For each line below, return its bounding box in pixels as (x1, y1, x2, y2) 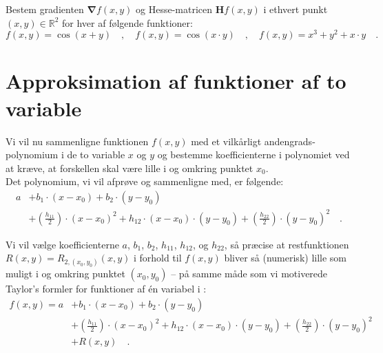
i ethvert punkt (263, 2, 328, 16)
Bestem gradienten (6, 2, 84, 16)
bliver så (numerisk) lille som (224, 250, 347, 265)
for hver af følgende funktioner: (61, 15, 193, 30)
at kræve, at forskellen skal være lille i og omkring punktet (6, 160, 253, 175)
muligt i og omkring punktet (6, 266, 125, 281)
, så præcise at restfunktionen (224, 237, 349, 251)
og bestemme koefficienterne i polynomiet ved (157, 147, 350, 162)
